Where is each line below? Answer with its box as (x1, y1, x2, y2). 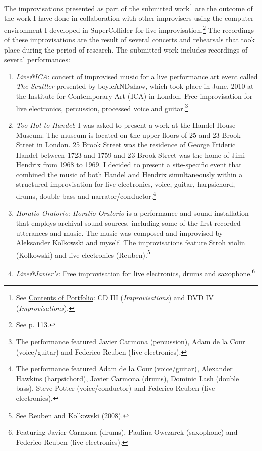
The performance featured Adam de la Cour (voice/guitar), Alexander (16, 363, 233, 374)
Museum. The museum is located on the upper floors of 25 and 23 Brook (16, 129, 241, 140)
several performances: (4, 54, 70, 65)
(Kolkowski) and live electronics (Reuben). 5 (16, 247, 150, 260)
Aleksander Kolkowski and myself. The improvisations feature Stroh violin (16, 237, 245, 248)
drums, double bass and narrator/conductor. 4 (16, 189, 156, 201)
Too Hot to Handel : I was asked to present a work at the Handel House (16, 119, 236, 130)
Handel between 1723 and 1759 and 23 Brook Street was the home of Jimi (16, 149, 245, 160)
